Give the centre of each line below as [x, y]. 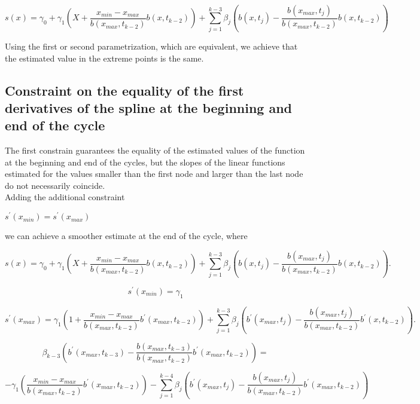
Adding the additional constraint [65, 197]
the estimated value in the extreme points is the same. [104, 58]
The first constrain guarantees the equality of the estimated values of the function [155, 150]
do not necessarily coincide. [55, 185]
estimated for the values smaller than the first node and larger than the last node [154, 174]
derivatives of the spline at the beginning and [149, 107]
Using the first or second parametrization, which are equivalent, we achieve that [151, 46]
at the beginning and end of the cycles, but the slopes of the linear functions [145, 162]
